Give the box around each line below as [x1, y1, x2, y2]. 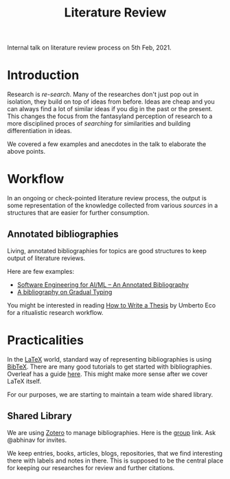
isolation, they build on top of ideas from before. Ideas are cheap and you [7, 97, 215, 106]
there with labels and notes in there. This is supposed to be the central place [7, 456, 224, 465]
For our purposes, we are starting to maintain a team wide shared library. [7, 390, 214, 399]
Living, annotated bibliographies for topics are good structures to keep [7, 246, 207, 255]
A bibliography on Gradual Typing [16, 288, 113, 296]
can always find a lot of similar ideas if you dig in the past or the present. [7, 105, 213, 113]
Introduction [7, 67, 80, 83]
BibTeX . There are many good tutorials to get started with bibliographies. [7, 362, 213, 371]
